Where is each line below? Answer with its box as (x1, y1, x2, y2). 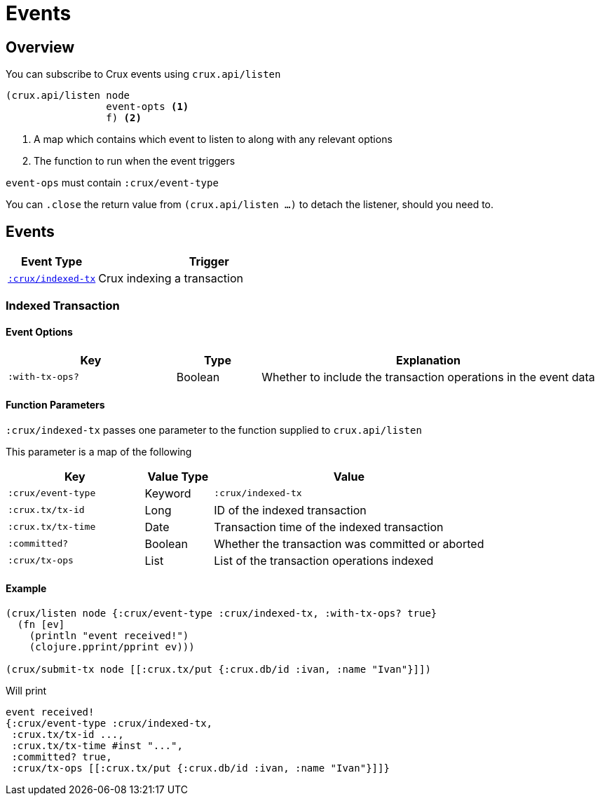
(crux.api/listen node (6, 90, 130, 102)
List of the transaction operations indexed (214, 553, 434, 568)
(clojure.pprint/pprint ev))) (29, 641, 195, 653)
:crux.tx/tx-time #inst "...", (11, 740, 183, 752)
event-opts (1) (106, 101, 189, 113)
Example (6, 582, 47, 595)
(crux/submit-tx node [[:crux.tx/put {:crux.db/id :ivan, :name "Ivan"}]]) (6, 664, 431, 676)
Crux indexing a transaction (98, 271, 243, 286)
